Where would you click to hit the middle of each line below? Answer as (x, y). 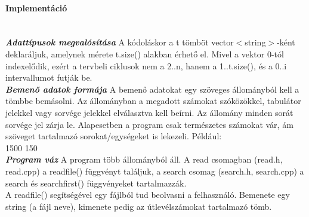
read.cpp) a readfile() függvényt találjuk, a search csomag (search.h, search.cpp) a (155, 171)
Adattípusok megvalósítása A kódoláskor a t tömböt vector (120, 42)
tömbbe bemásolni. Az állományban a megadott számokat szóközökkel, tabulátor (153, 101)
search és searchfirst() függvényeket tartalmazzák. (96, 183)
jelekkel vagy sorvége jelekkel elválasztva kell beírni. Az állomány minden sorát (149, 112)
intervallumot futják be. (49, 77)
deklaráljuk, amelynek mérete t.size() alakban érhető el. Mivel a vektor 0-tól (145, 54)
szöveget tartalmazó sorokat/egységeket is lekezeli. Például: (114, 136)
